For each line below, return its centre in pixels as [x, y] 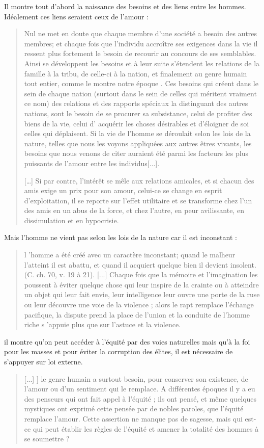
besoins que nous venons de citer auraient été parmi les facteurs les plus [136, 153]
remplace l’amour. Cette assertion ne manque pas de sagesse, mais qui [133, 418]
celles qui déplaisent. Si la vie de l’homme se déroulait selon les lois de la [137, 133]
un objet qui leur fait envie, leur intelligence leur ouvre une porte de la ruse [142, 294]
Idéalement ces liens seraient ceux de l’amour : [77, 16]
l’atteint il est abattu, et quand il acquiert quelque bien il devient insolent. [140, 264]
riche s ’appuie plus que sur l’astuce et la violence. [102, 324]
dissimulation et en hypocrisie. [71, 220]
